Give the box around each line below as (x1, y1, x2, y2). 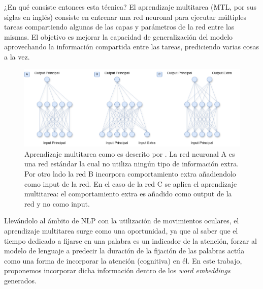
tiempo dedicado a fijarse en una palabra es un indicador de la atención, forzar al (4, 235, 257, 246)
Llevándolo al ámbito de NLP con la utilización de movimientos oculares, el (4, 215, 239, 226)
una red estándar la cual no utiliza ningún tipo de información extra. (24, 158, 239, 169)
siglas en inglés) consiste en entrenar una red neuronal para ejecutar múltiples (4, 11, 247, 22)
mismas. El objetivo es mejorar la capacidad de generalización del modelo (4, 31, 233, 42)
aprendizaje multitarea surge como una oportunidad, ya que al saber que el (4, 225, 238, 236)
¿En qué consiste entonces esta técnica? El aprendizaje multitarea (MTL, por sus (4, 2, 256, 12)
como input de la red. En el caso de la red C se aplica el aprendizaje (24, 178, 237, 189)
